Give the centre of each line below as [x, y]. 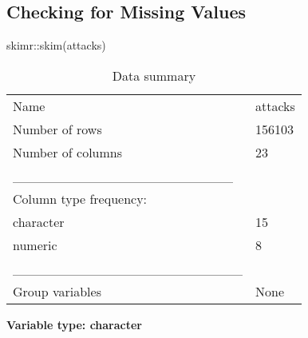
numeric [35, 245]
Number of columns [68, 152]
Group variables [57, 291]
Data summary [154, 75]
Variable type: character [75, 324]
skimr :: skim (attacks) [56, 45]
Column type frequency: [80, 198]
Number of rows [57, 129]
